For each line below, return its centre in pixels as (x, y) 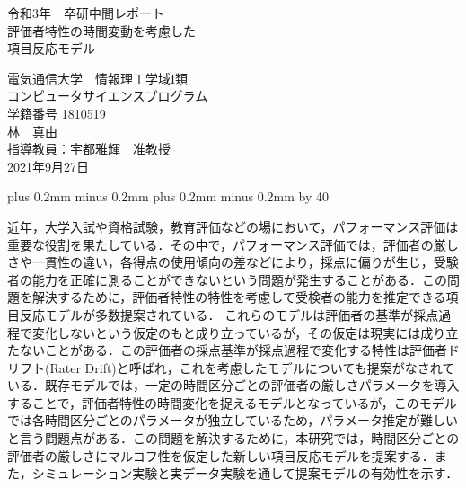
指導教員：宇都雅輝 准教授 (89, 149)
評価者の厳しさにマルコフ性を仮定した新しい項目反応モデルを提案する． (221, 455)
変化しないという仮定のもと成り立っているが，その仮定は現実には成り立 (245, 332)
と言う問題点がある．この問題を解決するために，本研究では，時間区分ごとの (233, 438)
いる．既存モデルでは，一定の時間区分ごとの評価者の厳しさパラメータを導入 (233, 385)
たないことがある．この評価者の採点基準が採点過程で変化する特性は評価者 (227, 350)
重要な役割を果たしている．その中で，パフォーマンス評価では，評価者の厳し (233, 244)
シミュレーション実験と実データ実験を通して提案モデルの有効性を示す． (245, 473)
